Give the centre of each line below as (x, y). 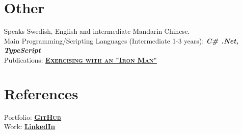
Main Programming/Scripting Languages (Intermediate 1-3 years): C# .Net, (121, 40)
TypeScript (22, 50)
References (41, 93)
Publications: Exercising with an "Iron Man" (81, 59)
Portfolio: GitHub (33, 117)
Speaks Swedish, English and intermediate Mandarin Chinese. (97, 31)
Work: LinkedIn (30, 126)
